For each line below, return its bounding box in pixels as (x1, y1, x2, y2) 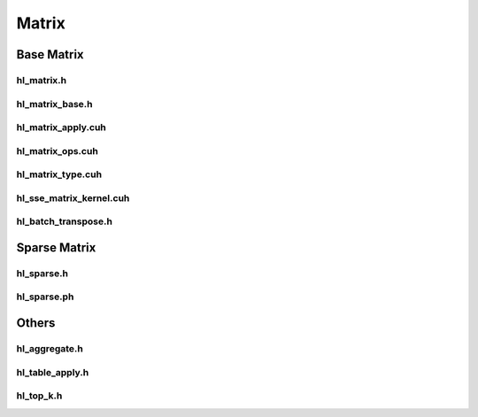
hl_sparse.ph (16, 290, 74, 303)
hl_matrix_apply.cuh (16, 121, 106, 134)
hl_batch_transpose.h (16, 215, 112, 228)
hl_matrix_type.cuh (16, 168, 102, 181)
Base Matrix (16, 47, 84, 62)
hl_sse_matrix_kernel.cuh (16, 191, 130, 204)
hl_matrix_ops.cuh (16, 144, 99, 157)
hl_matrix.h (16, 73, 66, 86)
